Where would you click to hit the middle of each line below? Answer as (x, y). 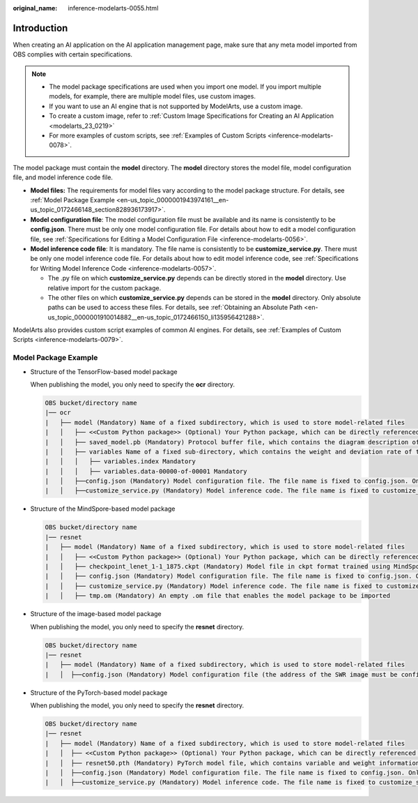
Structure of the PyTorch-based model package (99, 692)
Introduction (40, 28)
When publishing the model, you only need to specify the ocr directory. (132, 384)
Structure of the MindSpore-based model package (103, 509)
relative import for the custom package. (104, 288)
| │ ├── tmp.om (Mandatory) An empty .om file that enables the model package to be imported (217, 596)
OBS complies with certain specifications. (72, 54)
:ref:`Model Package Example (72, 200)
